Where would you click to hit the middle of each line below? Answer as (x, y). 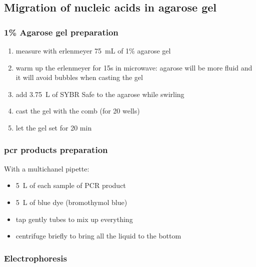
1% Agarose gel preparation (61, 32)
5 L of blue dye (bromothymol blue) (71, 202)
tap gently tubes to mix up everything (74, 219)
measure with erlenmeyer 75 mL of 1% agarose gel (93, 50)
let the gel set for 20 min (54, 127)
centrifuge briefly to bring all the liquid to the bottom (98, 236)
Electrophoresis (35, 258)
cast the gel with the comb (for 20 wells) (78, 111)
